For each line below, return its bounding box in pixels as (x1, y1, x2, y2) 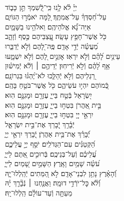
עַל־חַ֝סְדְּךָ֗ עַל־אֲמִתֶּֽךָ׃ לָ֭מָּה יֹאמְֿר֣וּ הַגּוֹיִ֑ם (5, 11, 106, 22)
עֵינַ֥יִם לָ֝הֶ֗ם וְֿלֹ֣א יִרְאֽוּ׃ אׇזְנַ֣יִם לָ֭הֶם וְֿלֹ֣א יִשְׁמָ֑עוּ (5, 50, 120, 61)
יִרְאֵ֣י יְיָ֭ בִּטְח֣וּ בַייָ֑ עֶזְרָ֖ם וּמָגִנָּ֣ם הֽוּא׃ (5, 109, 93, 120)
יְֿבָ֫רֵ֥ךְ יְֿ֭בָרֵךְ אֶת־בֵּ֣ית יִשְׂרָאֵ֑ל (5, 119, 74, 129)
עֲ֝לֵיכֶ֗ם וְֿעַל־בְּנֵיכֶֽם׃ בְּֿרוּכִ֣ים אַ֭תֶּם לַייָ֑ (5, 148, 96, 159)
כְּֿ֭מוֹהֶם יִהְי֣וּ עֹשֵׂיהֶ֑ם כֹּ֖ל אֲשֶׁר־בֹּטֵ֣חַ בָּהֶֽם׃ (5, 80, 109, 90)
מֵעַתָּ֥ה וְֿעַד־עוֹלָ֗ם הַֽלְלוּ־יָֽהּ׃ (5, 187, 72, 198)
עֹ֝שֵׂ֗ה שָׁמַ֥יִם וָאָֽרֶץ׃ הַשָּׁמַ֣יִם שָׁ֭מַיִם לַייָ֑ (5, 158, 100, 169)
